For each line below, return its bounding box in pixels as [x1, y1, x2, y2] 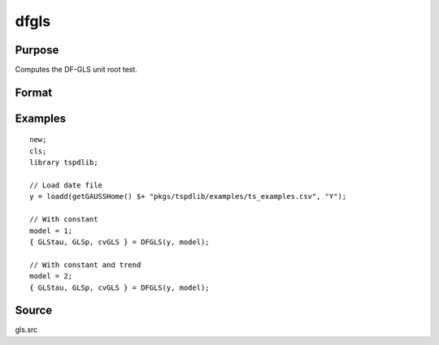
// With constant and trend [29, 260, 141, 270]
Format [15, 85, 53, 99]
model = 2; [29, 272, 73, 281]
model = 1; [29, 226, 73, 235]
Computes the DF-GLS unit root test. [15, 65, 138, 75]
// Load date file [29, 181, 103, 190]
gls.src [15, 325, 38, 334]
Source [15, 304, 53, 317]
